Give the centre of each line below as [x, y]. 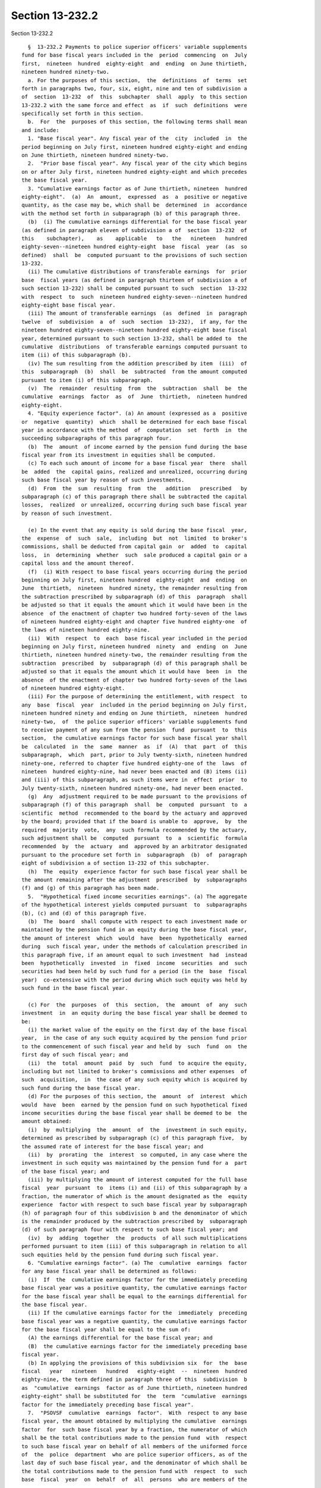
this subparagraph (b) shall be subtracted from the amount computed [134, 372]
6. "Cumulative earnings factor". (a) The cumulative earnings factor [137, 1263]
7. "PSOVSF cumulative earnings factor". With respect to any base [137, 1413]
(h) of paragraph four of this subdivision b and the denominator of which [134, 1213]
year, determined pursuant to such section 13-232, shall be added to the [134, 338]
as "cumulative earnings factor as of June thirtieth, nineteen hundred [134, 1388]
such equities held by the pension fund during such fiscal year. [120, 1255]
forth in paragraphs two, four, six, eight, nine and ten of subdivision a [134, 88]
